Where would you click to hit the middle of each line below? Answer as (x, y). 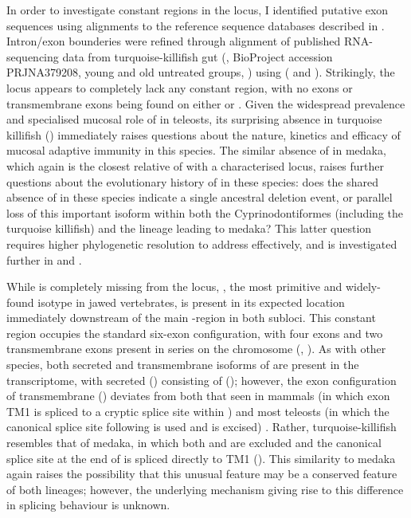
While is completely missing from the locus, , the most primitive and (174, 286)
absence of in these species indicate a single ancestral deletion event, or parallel (200, 197)
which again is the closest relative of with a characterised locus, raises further (196, 165)
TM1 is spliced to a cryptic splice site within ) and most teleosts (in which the (198, 411)
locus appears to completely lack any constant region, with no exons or (180, 87)
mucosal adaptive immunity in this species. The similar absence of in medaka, (196, 150)
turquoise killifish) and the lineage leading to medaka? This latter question (189, 228)
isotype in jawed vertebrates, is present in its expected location (191, 302)
